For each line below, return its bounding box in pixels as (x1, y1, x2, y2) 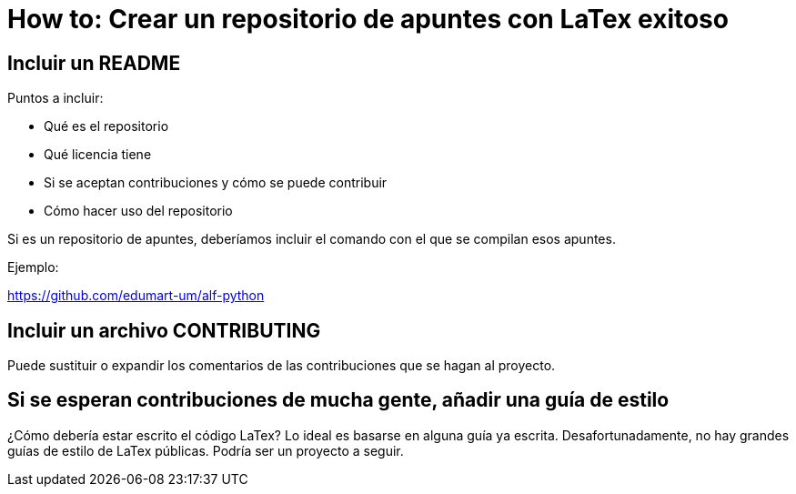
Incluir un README (7, 51, 181, 75)
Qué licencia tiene (44, 146, 152, 163)
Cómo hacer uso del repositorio (44, 203, 233, 219)
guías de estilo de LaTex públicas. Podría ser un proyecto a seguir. (7, 442, 404, 459)
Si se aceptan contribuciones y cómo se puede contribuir (44, 175, 388, 191)
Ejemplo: (7, 259, 59, 276)
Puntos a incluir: (7, 90, 104, 106)
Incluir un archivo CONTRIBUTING (7, 318, 321, 342)
